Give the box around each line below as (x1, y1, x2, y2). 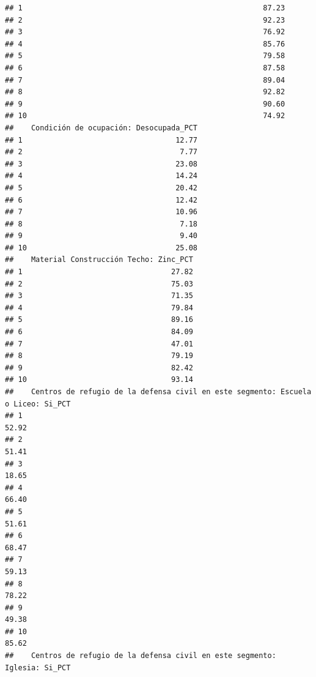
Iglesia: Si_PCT (5, 663, 71, 672)
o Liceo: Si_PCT (5, 399, 71, 408)
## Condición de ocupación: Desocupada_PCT (5, 123, 197, 132)
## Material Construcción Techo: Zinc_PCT (5, 255, 193, 264)
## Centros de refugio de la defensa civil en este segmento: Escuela (5, 387, 312, 396)
